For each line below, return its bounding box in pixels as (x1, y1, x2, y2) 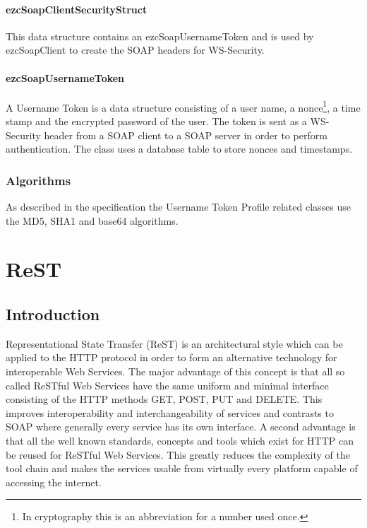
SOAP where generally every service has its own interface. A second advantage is (6, 419, 356, 434)
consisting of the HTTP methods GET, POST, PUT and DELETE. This (6, 392, 323, 406)
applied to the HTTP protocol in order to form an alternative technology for (6, 350, 337, 365)
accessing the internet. (6, 474, 102, 489)
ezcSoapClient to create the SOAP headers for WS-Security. (6, 42, 265, 57)
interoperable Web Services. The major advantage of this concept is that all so (6, 363, 345, 378)
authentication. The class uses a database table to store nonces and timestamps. (6, 141, 353, 156)
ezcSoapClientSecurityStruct (6, 1, 148, 16)
